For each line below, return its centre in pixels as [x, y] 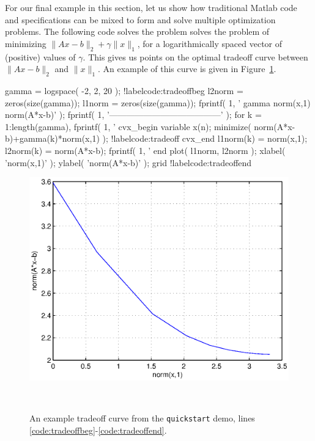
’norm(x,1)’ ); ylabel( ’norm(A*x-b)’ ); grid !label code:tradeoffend [128, 162]
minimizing [26, 43]
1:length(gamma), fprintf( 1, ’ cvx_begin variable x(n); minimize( [128, 126]
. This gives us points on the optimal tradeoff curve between [195, 56]
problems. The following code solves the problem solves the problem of [137, 31]
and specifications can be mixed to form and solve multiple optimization [140, 19]
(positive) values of [40, 56]
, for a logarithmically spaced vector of [210, 43]
